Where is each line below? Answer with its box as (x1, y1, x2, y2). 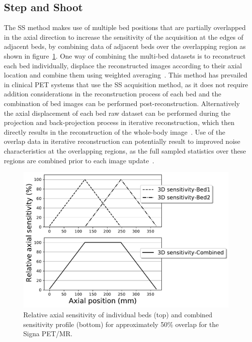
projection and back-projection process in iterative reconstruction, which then (4, 117, 235, 127)
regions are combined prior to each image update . (4, 155, 155, 165)
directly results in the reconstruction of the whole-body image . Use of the (4, 126, 225, 137)
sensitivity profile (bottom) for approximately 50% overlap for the (23, 319, 219, 329)
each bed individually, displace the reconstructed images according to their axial (4, 60, 242, 70)
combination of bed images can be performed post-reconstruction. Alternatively (4, 98, 240, 108)
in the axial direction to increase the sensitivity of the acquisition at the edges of (4, 31, 243, 42)
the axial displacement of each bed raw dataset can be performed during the (4, 108, 231, 118)
